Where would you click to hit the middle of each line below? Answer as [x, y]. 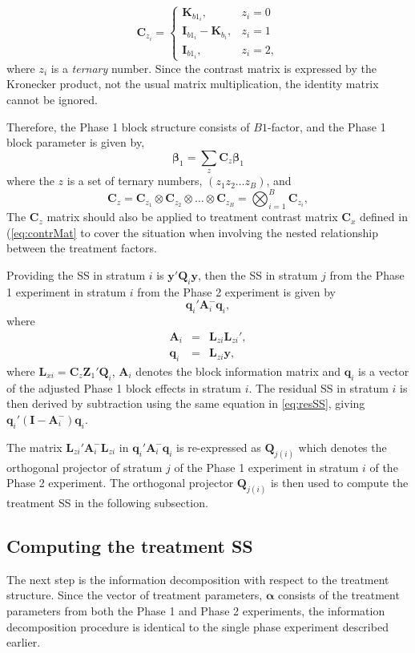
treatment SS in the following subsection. [107, 503]
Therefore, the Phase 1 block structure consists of [128, 126]
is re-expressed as [219, 447]
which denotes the [342, 447]
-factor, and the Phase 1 [326, 126]
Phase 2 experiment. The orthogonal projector [120, 483]
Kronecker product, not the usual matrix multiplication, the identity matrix [193, 84]
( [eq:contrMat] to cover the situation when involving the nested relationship [192, 232]
